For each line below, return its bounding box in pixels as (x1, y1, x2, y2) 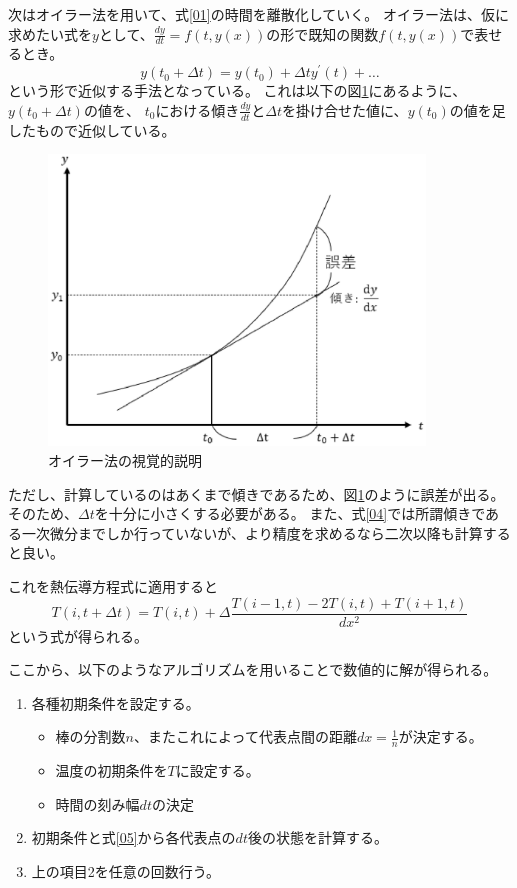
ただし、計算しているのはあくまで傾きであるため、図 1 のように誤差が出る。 (8, 483, 505, 504)
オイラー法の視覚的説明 (48, 450, 202, 470)
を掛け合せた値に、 (282, 99, 408, 120)
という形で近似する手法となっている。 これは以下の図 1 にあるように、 (8, 80, 467, 101)
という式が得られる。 (8, 625, 148, 646)
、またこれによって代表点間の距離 (134, 726, 357, 747)
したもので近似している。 (8, 119, 176, 140)
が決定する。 (398, 726, 483, 747)
